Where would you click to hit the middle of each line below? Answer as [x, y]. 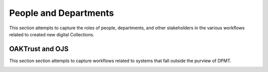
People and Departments [62, 13]
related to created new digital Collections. [52, 34]
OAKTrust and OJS [39, 49]
